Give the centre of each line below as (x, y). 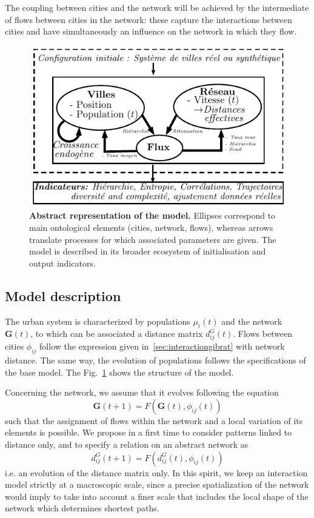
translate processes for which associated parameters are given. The (153, 239)
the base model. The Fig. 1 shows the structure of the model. (119, 372)
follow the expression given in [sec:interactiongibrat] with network (162, 346)
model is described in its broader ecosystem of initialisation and (148, 251)
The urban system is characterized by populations (98, 321)
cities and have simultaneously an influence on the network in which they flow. (151, 31)
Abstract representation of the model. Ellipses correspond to (152, 215)
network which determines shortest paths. (82, 508)
